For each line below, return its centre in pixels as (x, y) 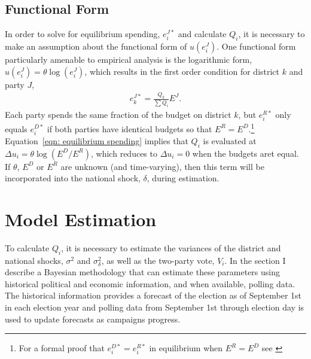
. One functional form (256, 46)
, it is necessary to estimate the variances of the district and (171, 247)
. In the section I (255, 260)
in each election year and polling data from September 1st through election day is (155, 307)
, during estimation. (183, 178)
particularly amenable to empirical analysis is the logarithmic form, (129, 59)
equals (16, 128)
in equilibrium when (186, 348)
